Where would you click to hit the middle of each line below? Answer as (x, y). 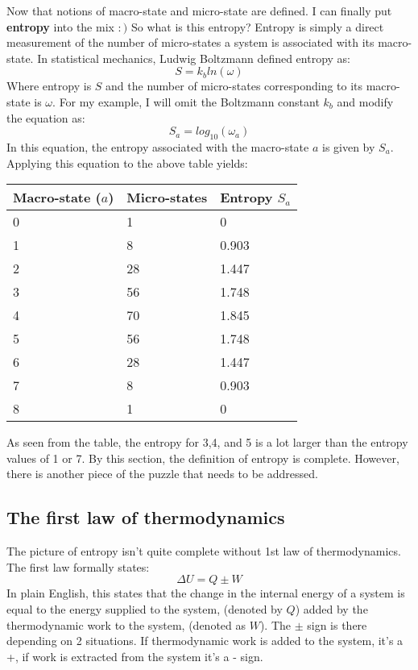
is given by (348, 146)
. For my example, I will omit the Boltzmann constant (186, 101)
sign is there (337, 624)
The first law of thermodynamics (146, 517)
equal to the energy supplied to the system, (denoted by (145, 608)
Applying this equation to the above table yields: (127, 162)
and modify (365, 101)
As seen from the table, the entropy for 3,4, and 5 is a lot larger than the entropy (207, 442)
